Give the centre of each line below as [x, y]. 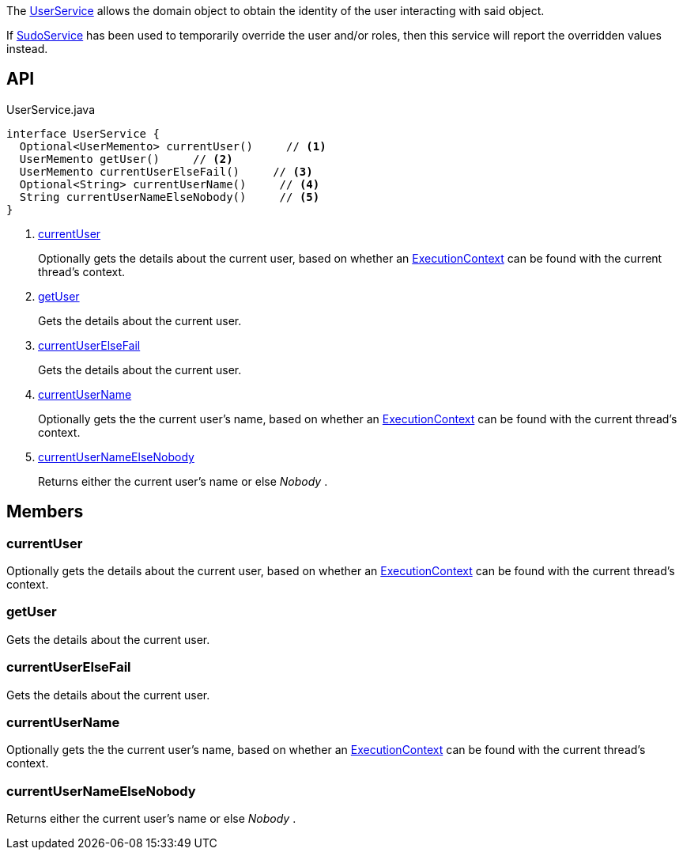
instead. [27, 49]
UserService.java [51, 109]
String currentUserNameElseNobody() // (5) [170, 197]
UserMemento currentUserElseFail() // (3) [166, 171]
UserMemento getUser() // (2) [126, 159]
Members [45, 512]
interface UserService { [83, 133]
